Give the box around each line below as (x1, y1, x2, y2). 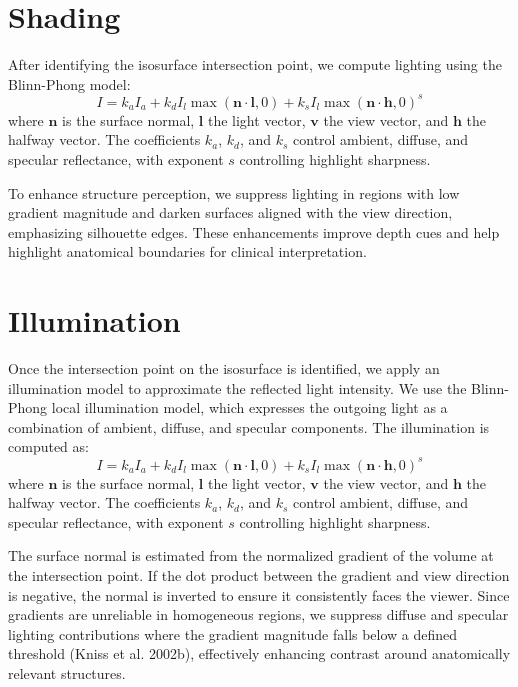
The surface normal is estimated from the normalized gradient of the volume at (8, 545, 494, 566)
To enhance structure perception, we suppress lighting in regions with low (8, 182, 460, 203)
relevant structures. (8, 662, 126, 683)
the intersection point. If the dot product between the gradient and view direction (8, 564, 510, 585)
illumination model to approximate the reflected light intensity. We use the (8, 377, 467, 398)
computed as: (8, 436, 89, 457)
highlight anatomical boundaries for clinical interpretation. (8, 241, 367, 262)
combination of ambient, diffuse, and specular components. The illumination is (8, 416, 490, 437)
